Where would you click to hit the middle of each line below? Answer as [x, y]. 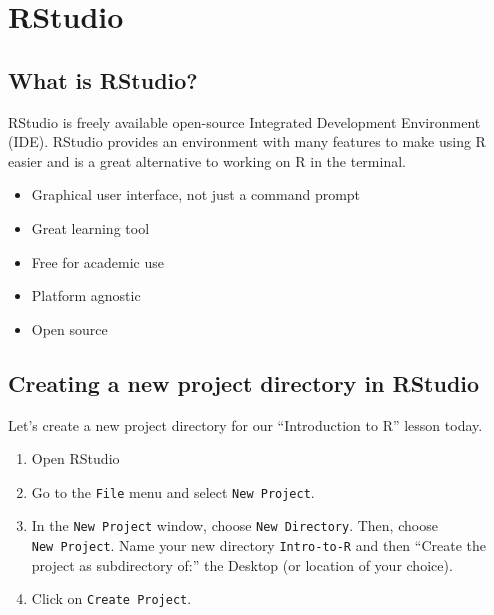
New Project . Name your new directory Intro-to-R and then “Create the [259, 545]
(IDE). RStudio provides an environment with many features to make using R [247, 141]
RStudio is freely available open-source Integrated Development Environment [244, 121]
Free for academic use [97, 261]
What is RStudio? [103, 79]
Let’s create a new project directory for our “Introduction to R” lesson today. [245, 424]
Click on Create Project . [111, 598]
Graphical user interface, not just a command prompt [196, 194]
